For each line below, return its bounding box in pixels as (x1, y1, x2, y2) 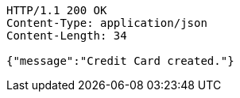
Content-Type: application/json (6, 17, 207, 29)
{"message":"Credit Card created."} (6, 55, 234, 67)
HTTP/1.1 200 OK (6, 4, 107, 17)
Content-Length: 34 (6, 29, 127, 42)
